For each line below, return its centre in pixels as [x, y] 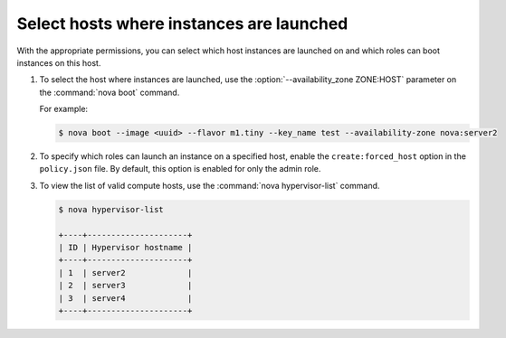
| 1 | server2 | [125, 272]
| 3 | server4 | [125, 298]
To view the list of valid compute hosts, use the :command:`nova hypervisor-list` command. [210, 185]
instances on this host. [59, 62]
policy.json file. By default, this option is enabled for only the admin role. [180, 169]
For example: [64, 109]
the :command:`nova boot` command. [110, 92]
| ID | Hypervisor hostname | [125, 248]
